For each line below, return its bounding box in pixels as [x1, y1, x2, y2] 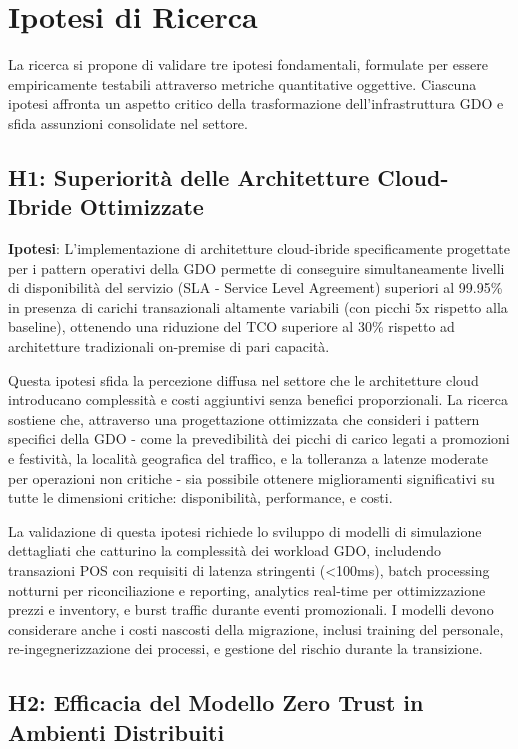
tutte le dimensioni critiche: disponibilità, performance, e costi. [8, 487, 393, 508]
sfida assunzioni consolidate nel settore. [8, 112, 248, 133]
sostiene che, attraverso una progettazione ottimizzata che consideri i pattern [8, 408, 480, 429]
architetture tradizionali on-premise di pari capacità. [8, 336, 330, 357]
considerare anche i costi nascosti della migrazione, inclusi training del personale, [8, 618, 504, 639]
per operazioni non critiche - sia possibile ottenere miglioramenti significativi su [8, 467, 495, 488]
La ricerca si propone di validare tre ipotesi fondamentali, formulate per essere [8, 54, 488, 75]
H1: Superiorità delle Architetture [8, 161, 370, 192]
